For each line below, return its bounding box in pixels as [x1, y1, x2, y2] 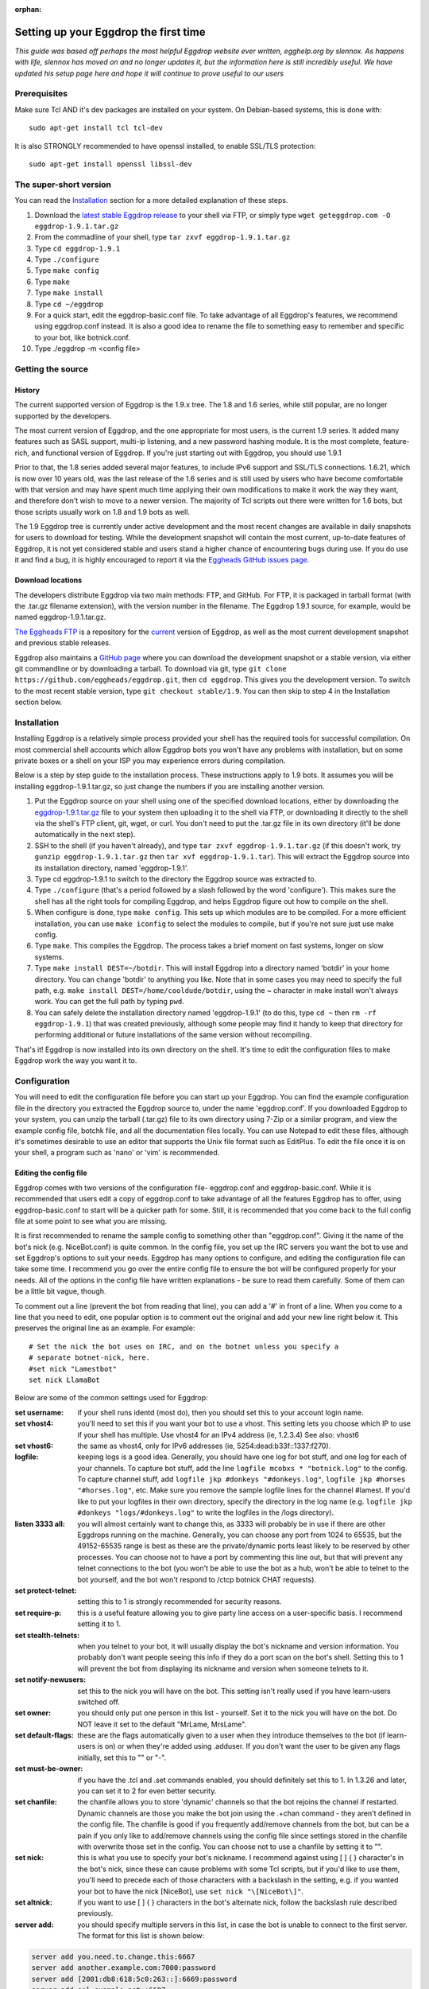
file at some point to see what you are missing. [14, 1216, 168, 1225]
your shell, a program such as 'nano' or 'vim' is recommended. [14, 1148, 220, 1158]
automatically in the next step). [34, 830, 136, 839]
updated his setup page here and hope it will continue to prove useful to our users [14, 68, 284, 78]
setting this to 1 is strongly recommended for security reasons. [77, 1597, 282, 1606]
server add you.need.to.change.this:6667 [31, 1952, 195, 1961]
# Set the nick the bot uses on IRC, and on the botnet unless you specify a [29, 1341, 339, 1351]
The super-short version [14, 179, 111, 190]
